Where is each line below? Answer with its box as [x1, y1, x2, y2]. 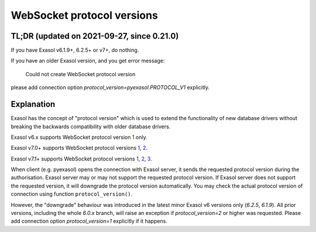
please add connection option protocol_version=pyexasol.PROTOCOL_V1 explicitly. [11, 84, 210, 91]
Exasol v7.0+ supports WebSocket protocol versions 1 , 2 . [11, 144, 148, 152]
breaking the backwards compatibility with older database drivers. [11, 123, 171, 130]
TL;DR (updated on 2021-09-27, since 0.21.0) [11, 31, 179, 41]
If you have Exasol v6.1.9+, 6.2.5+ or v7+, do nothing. [11, 47, 139, 54]
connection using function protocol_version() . [11, 190, 133, 197]
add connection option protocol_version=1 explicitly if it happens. [11, 217, 168, 225]
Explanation [11, 100, 56, 110]
